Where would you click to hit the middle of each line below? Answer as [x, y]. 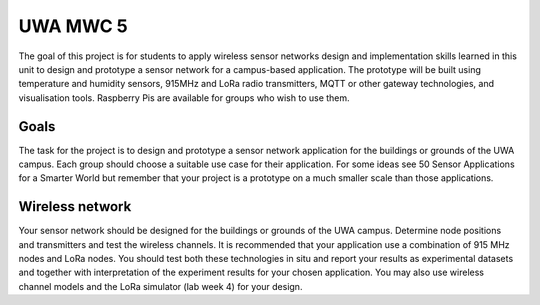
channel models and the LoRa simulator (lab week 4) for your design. [160, 286]
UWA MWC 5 [73, 26]
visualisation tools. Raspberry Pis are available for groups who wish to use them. [184, 97]
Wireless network [75, 206]
